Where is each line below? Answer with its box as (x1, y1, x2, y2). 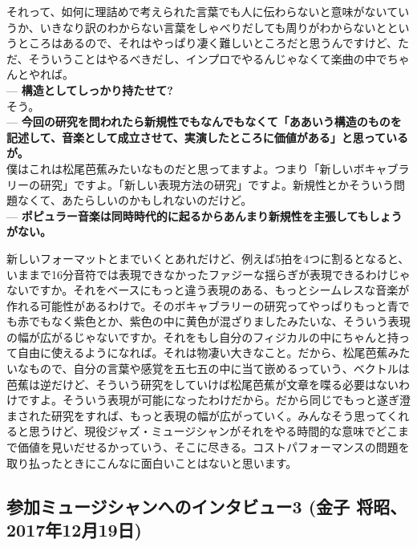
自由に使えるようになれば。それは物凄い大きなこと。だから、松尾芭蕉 (17, 344, 388, 361)
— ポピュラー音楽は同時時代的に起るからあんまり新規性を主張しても (6, 207, 369, 224)
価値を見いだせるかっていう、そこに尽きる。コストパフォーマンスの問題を (17, 439, 410, 456)
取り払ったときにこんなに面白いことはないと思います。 (6, 454, 298, 471)
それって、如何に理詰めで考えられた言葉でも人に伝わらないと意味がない (6, 3, 387, 19)
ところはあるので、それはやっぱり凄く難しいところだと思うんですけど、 (17, 34, 399, 51)
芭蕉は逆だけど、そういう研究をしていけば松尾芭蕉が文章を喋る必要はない (6, 375, 399, 392)
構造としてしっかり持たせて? (21, 81, 173, 98)
